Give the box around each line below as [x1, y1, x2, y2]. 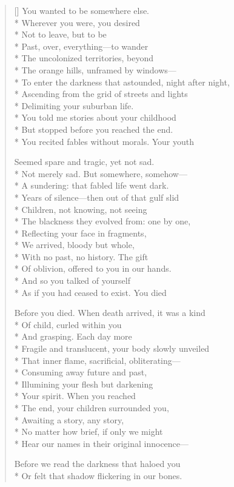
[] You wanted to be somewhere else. [14, 4, 150, 16]
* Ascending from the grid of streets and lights [14, 87, 188, 100]
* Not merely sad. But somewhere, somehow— [14, 167, 187, 180]
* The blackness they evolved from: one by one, [14, 215, 191, 227]
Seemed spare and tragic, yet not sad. [14, 155, 155, 168]
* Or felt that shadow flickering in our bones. [14, 469, 182, 482]
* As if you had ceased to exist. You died [14, 286, 167, 298]
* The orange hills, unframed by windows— [14, 63, 176, 76]
